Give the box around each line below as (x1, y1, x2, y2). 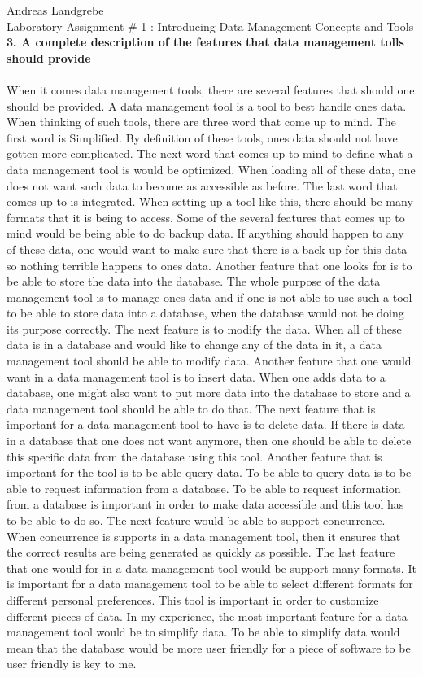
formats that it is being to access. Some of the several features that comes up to (7, 208, 405, 225)
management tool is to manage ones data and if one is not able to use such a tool (7, 288, 412, 305)
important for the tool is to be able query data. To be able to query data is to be (7, 464, 412, 481)
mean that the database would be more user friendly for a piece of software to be (7, 639, 411, 656)
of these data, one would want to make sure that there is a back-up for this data (7, 240, 408, 257)
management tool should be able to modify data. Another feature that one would (7, 352, 412, 369)
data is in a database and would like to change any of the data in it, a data (7, 336, 382, 353)
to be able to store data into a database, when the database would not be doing (7, 304, 404, 321)
